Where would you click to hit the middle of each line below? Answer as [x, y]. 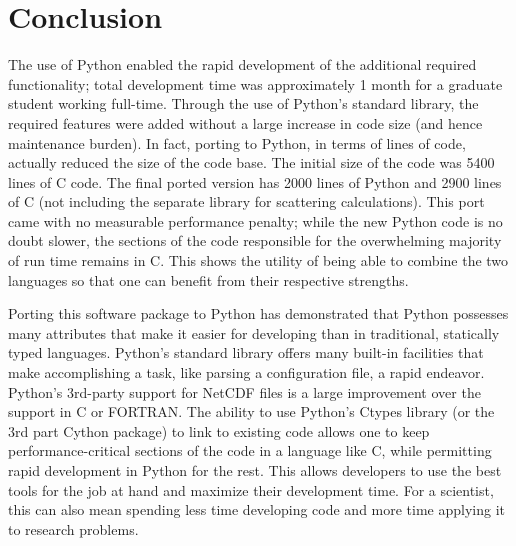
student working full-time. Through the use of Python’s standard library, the [243, 103]
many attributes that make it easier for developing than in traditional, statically [254, 332]
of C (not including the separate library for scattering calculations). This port [246, 201]
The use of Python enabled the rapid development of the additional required [242, 64]
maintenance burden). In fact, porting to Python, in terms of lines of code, [237, 142]
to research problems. [73, 528]
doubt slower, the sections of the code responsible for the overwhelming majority [255, 240]
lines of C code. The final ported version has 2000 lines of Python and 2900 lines [255, 181]
